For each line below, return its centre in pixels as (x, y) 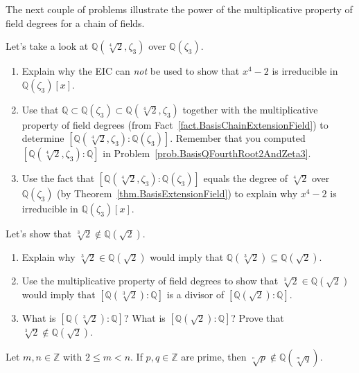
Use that (40, 109)
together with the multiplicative (250, 109)
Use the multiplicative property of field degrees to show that (150, 281)
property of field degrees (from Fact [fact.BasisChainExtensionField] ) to (175, 124)
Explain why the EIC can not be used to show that (131, 71)
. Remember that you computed (238, 138)
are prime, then (214, 357)
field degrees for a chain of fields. (75, 22)
